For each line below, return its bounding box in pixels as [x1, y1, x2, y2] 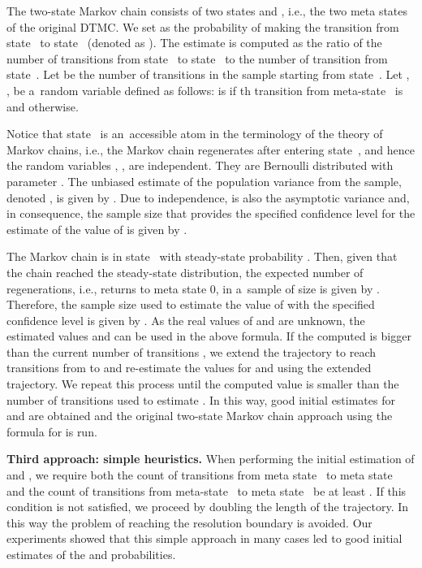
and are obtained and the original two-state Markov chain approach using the [6, 407, 393, 424]
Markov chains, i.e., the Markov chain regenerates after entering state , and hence [6, 141, 415, 158]
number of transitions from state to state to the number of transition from [6, 50, 388, 67]
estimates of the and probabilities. [6, 546, 176, 562]
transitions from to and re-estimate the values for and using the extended [6, 359, 372, 376]
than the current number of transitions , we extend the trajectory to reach [6, 343, 377, 360]
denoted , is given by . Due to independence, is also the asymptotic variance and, [6, 189, 410, 206]
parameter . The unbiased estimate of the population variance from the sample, [6, 172, 402, 189]
